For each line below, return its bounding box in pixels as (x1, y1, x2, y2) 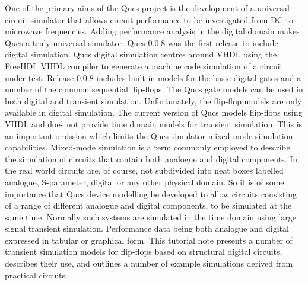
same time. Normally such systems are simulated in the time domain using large (5, 210, 296, 223)
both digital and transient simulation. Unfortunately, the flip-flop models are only (5, 94, 302, 107)
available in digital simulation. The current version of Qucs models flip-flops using (5, 106, 303, 119)
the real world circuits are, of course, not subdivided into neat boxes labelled (5, 164, 284, 177)
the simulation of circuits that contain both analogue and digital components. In (5, 152, 298, 165)
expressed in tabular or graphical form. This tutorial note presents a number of (5, 233, 293, 246)
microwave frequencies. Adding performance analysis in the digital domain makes (5, 25, 300, 37)
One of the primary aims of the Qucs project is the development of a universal (5, 2, 290, 14)
